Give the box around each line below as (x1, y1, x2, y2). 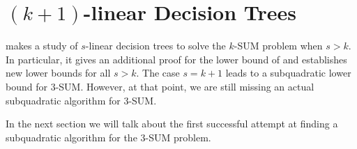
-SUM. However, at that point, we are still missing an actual (55, 79, 314, 93)
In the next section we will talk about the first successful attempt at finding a (6, 116, 338, 131)
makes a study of (6, 38, 78, 53)
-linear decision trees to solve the (85, 38, 226, 53)
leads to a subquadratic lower (225, 65, 351, 80)
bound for (6, 79, 47, 93)
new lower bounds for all (6, 65, 111, 80)
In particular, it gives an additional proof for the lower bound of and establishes (6, 52, 347, 66)
